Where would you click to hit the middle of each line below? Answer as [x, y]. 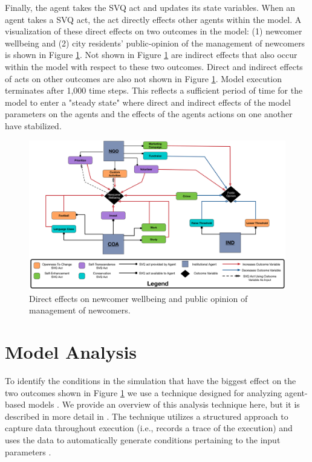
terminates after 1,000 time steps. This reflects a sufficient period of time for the [154, 90]
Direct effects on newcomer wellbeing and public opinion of [138, 298]
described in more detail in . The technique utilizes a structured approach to [147, 416]
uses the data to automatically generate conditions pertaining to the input [143, 440]
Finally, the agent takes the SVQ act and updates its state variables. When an [150, 7]
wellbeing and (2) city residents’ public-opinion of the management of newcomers [155, 43]
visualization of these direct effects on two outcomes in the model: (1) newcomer [154, 31]
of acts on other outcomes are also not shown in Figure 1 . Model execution [143, 78]
